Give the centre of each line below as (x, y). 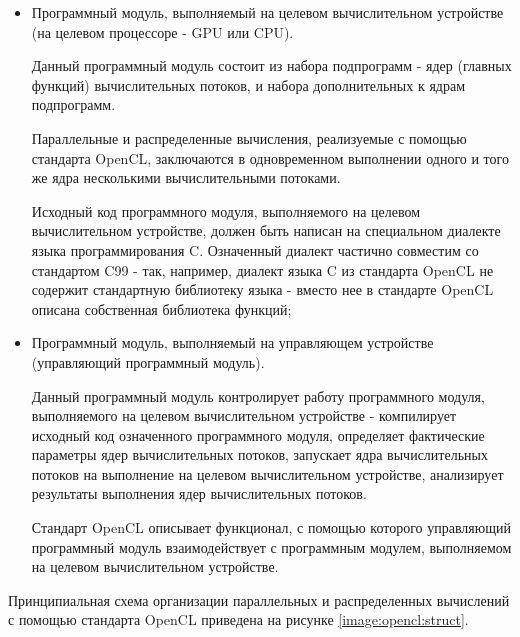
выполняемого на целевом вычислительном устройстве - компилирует (244, 415)
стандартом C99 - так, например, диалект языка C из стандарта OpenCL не (262, 269)
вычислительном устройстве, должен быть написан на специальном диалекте (266, 230)
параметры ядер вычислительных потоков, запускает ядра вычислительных (259, 454)
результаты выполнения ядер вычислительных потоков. (199, 493)
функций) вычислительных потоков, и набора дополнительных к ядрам (248, 84)
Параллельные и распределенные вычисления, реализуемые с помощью (249, 137)
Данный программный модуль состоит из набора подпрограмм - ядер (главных (271, 65)
